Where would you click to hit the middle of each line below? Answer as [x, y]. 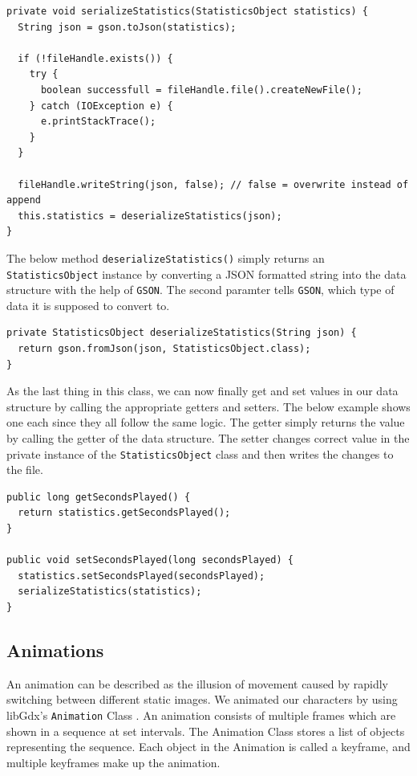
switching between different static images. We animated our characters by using [202, 699]
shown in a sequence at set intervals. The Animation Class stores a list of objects [206, 731]
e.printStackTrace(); [98, 122]
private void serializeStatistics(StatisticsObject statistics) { [188, 11]
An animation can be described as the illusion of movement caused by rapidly [197, 683]
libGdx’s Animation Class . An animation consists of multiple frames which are [201, 715]
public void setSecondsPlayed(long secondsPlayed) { [150, 560]
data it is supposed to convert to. [88, 305]
